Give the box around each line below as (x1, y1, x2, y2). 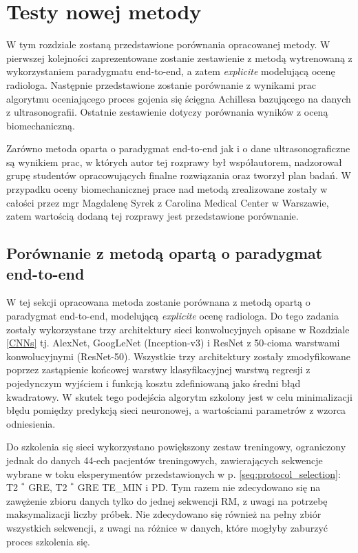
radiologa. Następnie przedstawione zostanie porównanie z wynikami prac (6, 77, 316, 92)
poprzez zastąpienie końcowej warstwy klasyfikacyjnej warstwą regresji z (6, 362, 310, 377)
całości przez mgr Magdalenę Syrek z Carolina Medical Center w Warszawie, (6, 195, 329, 209)
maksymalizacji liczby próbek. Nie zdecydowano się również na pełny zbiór (6, 507, 322, 521)
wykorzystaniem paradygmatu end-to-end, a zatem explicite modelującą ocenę (6, 64, 335, 79)
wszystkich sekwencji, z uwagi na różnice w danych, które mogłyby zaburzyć (6, 520, 328, 534)
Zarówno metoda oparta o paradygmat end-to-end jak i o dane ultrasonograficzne (6, 141, 350, 156)
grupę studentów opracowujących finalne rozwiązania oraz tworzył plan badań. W (6, 168, 351, 182)
